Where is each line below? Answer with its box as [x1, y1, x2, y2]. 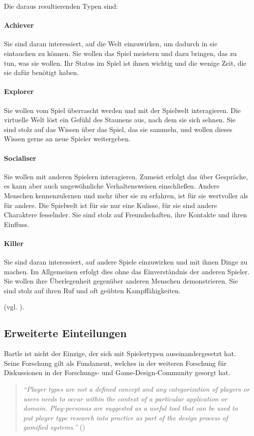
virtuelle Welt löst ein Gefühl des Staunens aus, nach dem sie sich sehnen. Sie [4, 114, 236, 125]
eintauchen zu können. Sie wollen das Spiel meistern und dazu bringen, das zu [4, 48, 237, 58]
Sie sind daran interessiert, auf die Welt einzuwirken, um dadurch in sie [4, 38, 217, 49]
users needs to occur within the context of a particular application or [23, 393, 227, 403]
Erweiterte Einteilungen [4, 325, 127, 341]
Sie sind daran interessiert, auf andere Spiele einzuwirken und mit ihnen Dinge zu [4, 257, 248, 267]
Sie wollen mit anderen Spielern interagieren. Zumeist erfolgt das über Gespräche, [4, 171, 248, 181]
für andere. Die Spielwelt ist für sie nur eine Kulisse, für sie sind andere [4, 200, 217, 210]
